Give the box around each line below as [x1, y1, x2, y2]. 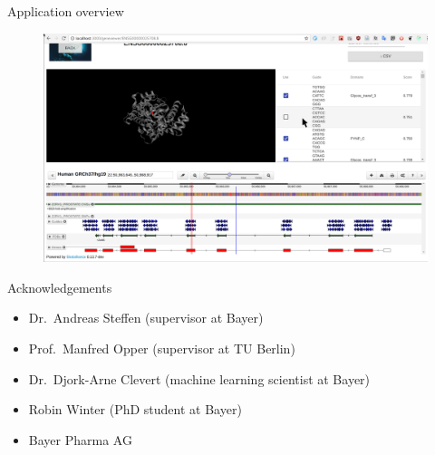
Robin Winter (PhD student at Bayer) [28, 400, 242, 419]
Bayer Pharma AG [28, 430, 132, 449]
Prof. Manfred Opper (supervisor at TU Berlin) [28, 338, 295, 357]
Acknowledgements [7, 277, 112, 296]
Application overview [7, 2, 124, 20]
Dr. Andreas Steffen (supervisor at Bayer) [28, 308, 264, 327]
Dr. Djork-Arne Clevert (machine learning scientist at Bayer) [28, 369, 371, 388]
